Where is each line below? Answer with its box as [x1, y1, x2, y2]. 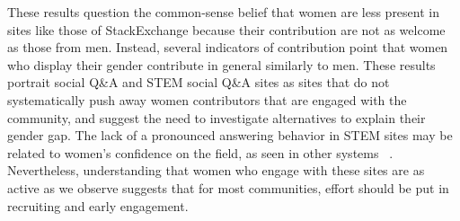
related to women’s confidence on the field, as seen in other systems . [7, 143, 394, 162]
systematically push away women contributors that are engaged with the [7, 90, 407, 109]
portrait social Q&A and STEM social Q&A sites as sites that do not [7, 73, 390, 92]
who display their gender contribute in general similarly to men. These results [7, 55, 436, 74]
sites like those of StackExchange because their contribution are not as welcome [7, 20, 446, 39]
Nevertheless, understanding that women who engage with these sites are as [7, 161, 425, 180]
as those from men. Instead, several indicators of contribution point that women [7, 38, 448, 57]
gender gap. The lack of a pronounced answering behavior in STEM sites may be [7, 126, 453, 145]
